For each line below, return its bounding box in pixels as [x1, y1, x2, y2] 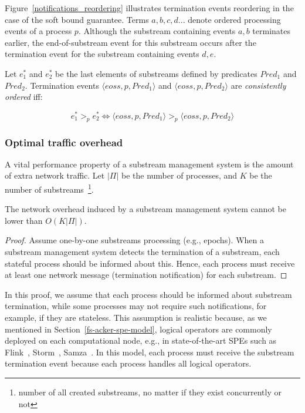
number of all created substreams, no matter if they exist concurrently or [18, 386, 282, 398]
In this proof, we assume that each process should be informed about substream [5, 288, 292, 300]
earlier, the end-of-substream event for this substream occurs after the [5, 36, 256, 48]
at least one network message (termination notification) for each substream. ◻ [5, 268, 287, 281]
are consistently [231, 79, 286, 91]
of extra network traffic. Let [5, 169, 105, 182]
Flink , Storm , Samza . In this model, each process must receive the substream [5, 345, 294, 358]
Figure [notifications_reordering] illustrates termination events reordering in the [5, 2, 294, 14]
